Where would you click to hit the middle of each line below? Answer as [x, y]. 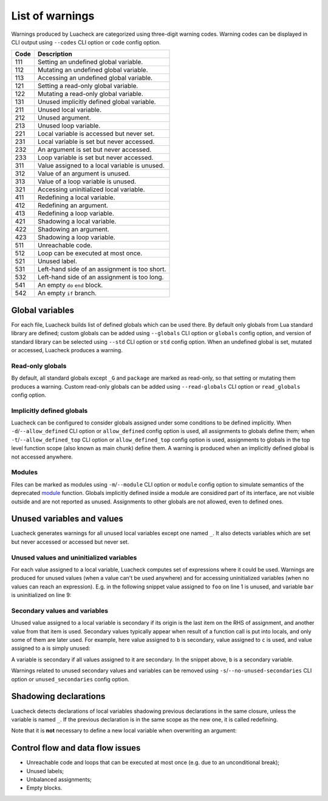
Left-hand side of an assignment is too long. [101, 278]
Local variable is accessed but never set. [96, 134]
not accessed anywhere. [42, 457]
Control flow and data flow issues [76, 748]
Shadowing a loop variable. [76, 237]
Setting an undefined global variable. [90, 62]
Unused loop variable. [69, 126]
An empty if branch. [67, 293]
